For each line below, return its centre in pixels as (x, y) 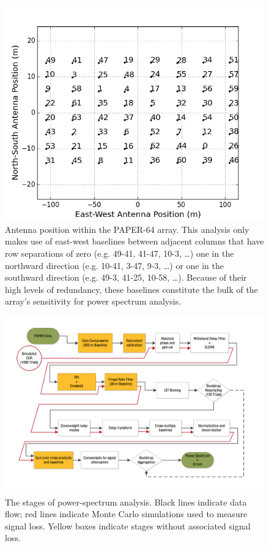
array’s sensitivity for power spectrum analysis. (93, 301)
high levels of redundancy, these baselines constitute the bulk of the (131, 289)
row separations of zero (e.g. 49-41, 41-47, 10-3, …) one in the (120, 253)
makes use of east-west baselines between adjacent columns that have (134, 241)
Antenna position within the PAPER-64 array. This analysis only (127, 229)
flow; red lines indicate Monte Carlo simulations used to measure (126, 514)
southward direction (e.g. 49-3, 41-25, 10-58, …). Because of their (126, 277)
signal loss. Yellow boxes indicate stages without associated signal (128, 525)
